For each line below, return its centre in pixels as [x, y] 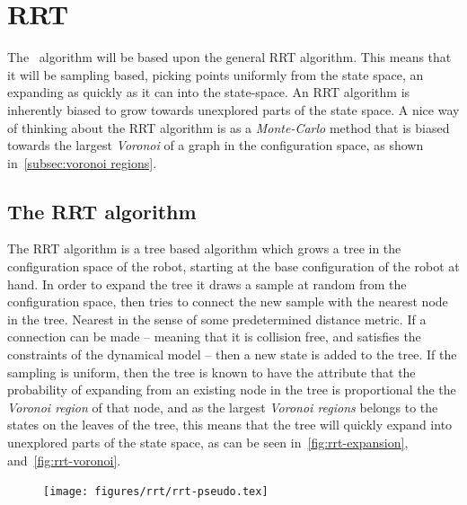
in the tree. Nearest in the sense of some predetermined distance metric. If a [217, 319]
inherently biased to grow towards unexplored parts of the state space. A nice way [233, 109]
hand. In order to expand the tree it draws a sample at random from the [207, 284]
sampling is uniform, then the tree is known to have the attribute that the [211, 372]
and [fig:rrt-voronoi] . [64, 460]
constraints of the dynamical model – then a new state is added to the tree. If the [232, 354]
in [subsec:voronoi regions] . [82, 162]
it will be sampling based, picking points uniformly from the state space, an [216, 74]
